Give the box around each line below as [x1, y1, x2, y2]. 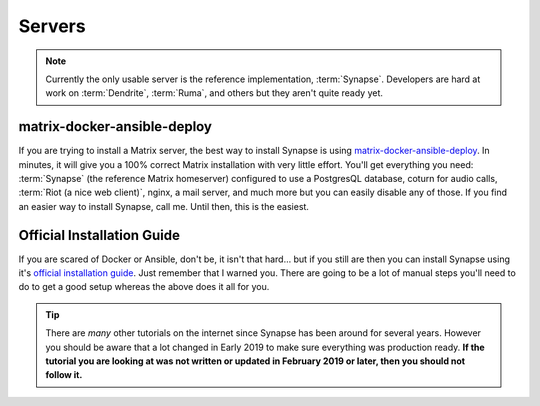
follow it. [45, 369, 83, 381]
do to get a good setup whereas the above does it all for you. [18, 281, 270, 293]
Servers [18, 15, 86, 37]
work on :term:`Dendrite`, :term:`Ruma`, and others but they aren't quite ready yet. [45, 87, 384, 99]
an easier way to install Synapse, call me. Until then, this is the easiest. [18, 200, 310, 212]
